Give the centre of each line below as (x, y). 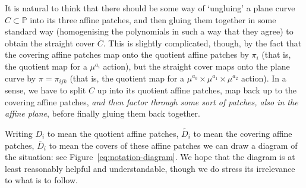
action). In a (264, 78)
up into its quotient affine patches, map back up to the (197, 90)
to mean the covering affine (243, 134)
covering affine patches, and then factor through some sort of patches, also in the (152, 101)
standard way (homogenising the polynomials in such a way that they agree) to (149, 31)
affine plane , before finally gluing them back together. (102, 113)
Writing (19, 134)
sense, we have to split (45, 90)
